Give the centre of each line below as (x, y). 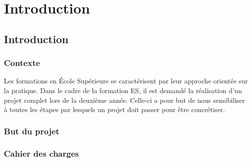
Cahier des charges (41, 153)
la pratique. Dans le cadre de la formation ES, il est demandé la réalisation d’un (123, 90)
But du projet (32, 131)
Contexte (22, 63)
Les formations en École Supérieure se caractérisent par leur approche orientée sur (126, 81)
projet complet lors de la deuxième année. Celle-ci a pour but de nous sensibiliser (125, 100)
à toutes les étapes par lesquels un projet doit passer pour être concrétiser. (115, 109)
